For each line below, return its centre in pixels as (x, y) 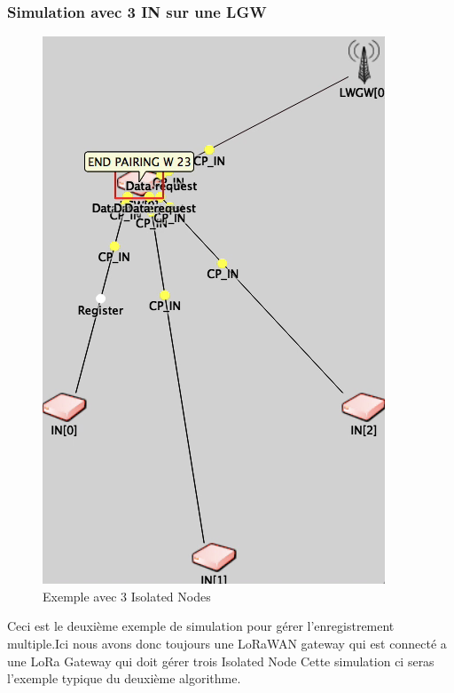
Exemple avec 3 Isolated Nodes (127, 596)
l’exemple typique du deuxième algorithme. (124, 678)
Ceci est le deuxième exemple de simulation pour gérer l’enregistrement (201, 626)
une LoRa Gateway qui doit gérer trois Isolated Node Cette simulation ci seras (221, 661)
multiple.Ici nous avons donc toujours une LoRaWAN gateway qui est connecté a (227, 643)
